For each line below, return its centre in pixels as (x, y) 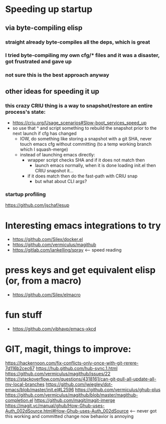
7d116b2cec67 (20, 368)
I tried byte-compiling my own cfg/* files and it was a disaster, (82, 55)
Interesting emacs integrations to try (83, 225)
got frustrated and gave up (38, 62)
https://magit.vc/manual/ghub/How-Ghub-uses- (55, 406)
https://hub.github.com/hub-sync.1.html (77, 368)
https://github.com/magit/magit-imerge (75, 400)
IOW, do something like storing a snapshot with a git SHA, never (86, 139)
